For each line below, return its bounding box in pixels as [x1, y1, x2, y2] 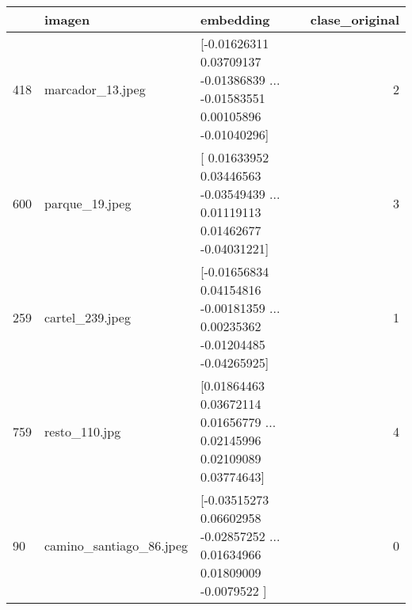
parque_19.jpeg [44, 193, 132, 212]
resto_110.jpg [44, 421, 121, 440]
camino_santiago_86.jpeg [44, 536, 189, 555]
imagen [44, 10, 90, 29]
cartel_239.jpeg [44, 307, 131, 326]
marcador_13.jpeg [44, 79, 146, 98]
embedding [200, 10, 270, 29]
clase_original [310, 10, 399, 29]
